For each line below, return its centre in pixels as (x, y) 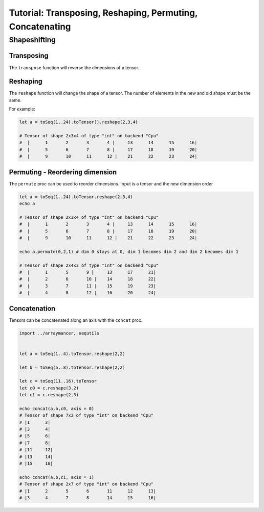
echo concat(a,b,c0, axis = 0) (57, 409)
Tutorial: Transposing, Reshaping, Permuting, (103, 13)
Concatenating (40, 26)
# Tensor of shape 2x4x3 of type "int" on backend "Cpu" (89, 265)
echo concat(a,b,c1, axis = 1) (57, 477)
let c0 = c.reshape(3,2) (49, 388)
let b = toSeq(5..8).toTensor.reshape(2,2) (72, 367)
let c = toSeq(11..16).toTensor (58, 381)
